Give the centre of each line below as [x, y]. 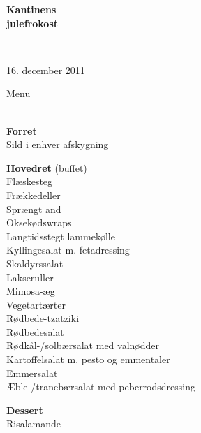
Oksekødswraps [39, 222]
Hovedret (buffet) [47, 167]
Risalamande [34, 424]
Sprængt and [34, 208]
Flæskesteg [30, 181]
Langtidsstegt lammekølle [61, 236]
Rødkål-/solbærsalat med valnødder [83, 345]
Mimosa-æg [31, 291]
